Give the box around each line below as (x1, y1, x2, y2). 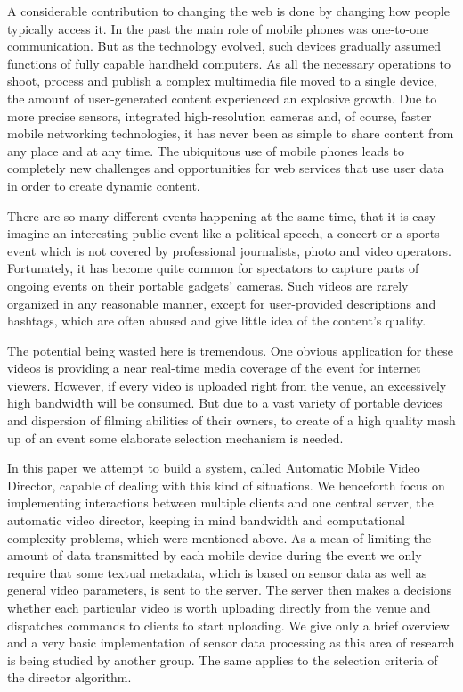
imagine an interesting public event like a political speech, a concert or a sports (7, 224, 440, 243)
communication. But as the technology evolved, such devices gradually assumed (7, 37, 442, 55)
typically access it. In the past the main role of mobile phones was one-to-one (7, 19, 429, 37)
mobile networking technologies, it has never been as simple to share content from (7, 124, 454, 143)
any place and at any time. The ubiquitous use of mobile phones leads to (7, 141, 404, 160)
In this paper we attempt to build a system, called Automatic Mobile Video (7, 458, 420, 477)
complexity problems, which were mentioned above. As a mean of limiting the (7, 528, 432, 547)
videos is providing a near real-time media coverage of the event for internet (7, 358, 421, 377)
